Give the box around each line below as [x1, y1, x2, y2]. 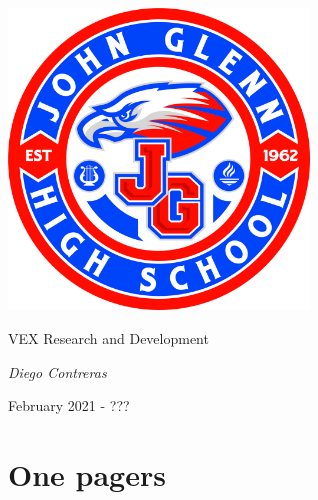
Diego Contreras [8, 361, 107, 382]
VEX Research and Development [8, 327, 209, 348]
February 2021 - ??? [8, 395, 130, 416]
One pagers [8, 453, 166, 494]
